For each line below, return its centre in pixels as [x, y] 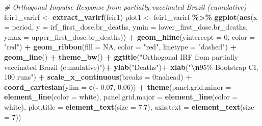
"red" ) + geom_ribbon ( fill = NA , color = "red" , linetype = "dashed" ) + [121, 47]
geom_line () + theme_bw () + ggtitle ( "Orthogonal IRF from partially [121, 56]
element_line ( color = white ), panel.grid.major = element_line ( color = [121, 97]
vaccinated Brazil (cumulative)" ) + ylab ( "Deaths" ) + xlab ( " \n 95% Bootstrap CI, [131, 67]
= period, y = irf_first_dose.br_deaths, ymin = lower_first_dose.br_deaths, [126, 27]
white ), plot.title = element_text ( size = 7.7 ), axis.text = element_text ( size [129, 106]
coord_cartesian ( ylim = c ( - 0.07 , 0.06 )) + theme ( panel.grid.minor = [118, 86]
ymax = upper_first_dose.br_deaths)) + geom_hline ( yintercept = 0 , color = [130, 36]
